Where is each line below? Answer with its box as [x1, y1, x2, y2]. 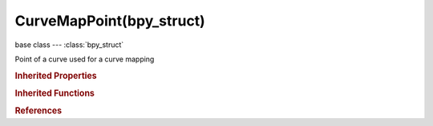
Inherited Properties [14, 70, 98, 81]
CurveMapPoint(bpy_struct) [14, 12, 206, 30]
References [14, 105, 63, 116]
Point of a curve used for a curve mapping [14, 54, 155, 64]
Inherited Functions [14, 88, 95, 99]
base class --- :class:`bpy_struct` [14, 40, 124, 49]
